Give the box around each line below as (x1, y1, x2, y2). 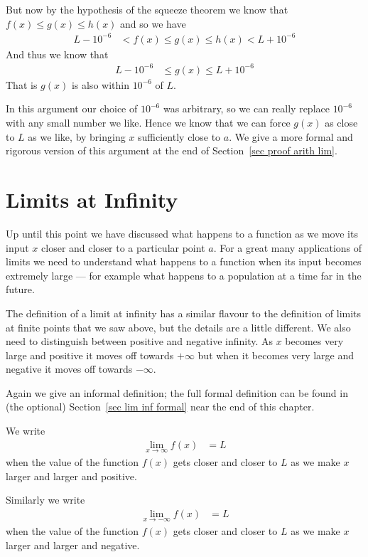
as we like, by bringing (28, 129, 126, 144)
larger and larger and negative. (6, 537, 140, 552)
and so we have (120, 16, 186, 31)
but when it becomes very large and (197, 347, 355, 362)
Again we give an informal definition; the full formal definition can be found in (6, 385, 348, 400)
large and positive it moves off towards (6, 347, 174, 362)
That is (6, 77, 38, 92)
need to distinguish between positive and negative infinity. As (6, 334, 273, 349)
